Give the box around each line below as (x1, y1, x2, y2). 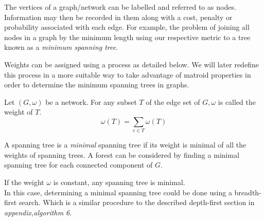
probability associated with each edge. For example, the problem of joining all (4, 22, 250, 32)
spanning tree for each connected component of (4, 159, 153, 170)
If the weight (4, 177, 44, 188)
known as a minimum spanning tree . (4, 42, 118, 52)
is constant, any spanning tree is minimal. (53, 177, 185, 188)
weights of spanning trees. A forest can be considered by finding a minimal (4, 149, 240, 160)
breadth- (234, 187, 261, 197)
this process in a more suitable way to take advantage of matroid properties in (4, 69, 251, 80)
